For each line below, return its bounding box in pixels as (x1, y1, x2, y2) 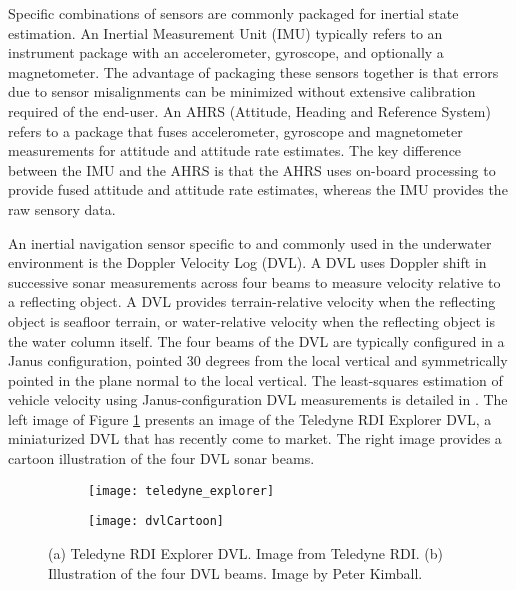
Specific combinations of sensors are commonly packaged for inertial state (8, 3, 459, 23)
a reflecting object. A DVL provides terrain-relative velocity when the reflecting (8, 291, 496, 312)
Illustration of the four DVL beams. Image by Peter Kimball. (48, 562, 423, 583)
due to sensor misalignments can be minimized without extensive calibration (8, 81, 476, 102)
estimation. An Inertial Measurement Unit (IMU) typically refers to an (8, 22, 443, 43)
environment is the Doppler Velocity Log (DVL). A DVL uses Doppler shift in (8, 252, 487, 273)
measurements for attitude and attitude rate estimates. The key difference (8, 140, 462, 161)
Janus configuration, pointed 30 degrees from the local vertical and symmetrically (8, 350, 508, 371)
